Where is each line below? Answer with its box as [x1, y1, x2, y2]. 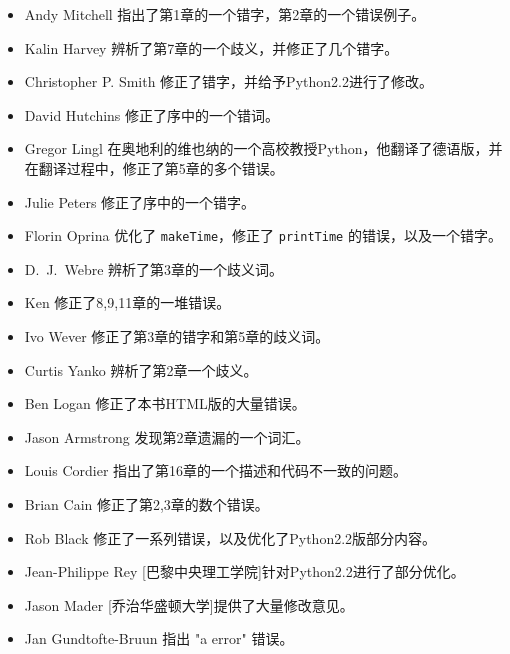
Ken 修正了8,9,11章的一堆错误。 [24, 292, 231, 313]
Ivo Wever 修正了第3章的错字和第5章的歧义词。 [24, 326, 330, 346]
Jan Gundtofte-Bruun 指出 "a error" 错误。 [24, 628, 294, 649]
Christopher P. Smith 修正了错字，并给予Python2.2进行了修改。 [24, 71, 433, 92]
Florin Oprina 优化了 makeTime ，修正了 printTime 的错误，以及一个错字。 [24, 225, 502, 246]
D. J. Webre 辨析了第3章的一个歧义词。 [24, 258, 284, 279]
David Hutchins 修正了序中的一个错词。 [24, 104, 280, 125]
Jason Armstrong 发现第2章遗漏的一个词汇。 [24, 426, 310, 447]
